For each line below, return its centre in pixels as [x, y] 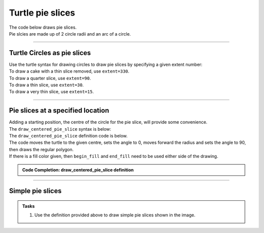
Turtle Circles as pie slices [50, 53]
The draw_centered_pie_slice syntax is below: [60, 129]
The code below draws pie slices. [43, 27]
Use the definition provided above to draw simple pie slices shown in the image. [115, 215]
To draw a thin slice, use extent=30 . [46, 85]
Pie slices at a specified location [59, 110]
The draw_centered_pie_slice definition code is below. [68, 136]
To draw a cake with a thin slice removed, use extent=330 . [69, 71]
